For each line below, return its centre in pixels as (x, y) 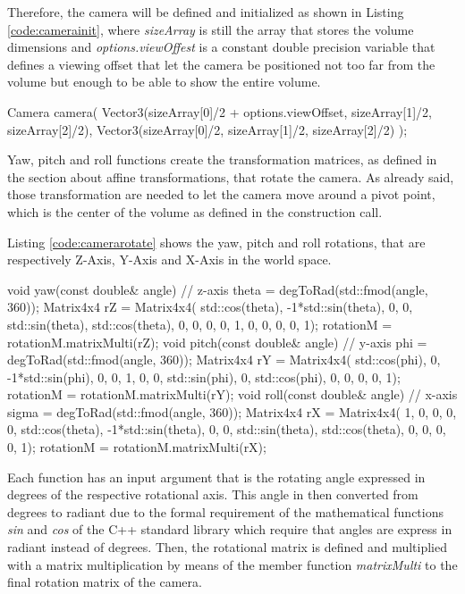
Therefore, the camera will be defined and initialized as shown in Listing (206, 12)
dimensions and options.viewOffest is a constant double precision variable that (221, 47)
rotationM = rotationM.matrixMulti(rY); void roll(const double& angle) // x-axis (232, 394)
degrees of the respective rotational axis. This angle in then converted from (213, 494)
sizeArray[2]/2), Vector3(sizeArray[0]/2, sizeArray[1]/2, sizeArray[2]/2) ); (207, 129)
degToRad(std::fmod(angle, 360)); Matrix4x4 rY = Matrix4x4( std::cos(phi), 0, (224, 360)
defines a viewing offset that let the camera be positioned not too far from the (221, 64)
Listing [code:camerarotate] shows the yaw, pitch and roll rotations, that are (216, 242)
